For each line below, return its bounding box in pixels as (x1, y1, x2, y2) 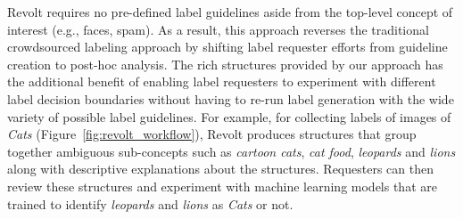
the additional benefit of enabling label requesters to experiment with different (7, 72, 436, 91)
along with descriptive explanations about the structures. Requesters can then (7, 159, 434, 178)
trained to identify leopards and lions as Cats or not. (7, 194, 294, 213)
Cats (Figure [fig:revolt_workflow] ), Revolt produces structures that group (7, 125, 417, 143)
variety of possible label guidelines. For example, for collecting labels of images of (7, 107, 451, 126)
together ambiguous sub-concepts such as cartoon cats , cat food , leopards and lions (7, 142, 456, 160)
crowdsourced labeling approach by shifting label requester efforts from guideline (7, 37, 448, 56)
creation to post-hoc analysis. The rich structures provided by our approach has (7, 54, 443, 73)
